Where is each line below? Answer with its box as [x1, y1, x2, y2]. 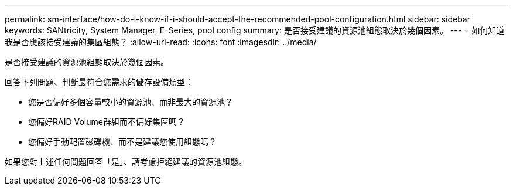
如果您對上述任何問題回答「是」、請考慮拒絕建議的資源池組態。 [5, 157, 247, 167]
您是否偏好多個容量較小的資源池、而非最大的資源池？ [28, 97, 233, 107]
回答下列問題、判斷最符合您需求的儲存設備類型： [5, 77, 193, 87]
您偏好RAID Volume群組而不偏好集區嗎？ [28, 117, 185, 127]
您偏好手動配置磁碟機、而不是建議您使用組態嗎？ [28, 137, 217, 147]
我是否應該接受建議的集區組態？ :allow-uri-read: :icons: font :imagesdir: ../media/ [5, 37, 317, 47]
